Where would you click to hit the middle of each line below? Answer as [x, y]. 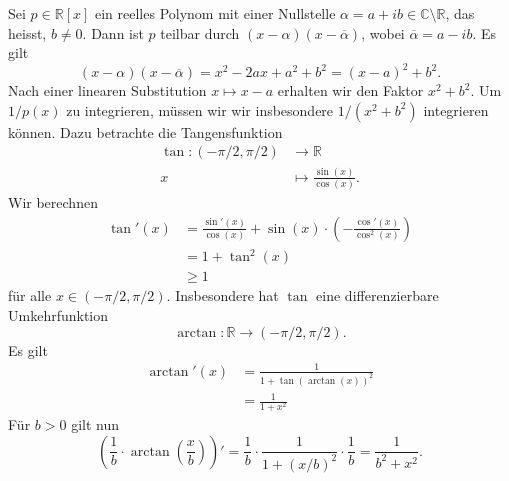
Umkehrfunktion [58, 315]
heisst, [27, 32]
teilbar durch [200, 32]
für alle [30, 295]
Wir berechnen [53, 202]
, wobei [383, 32]
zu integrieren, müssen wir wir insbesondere [200, 109]
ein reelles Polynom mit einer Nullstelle [215, 13]
